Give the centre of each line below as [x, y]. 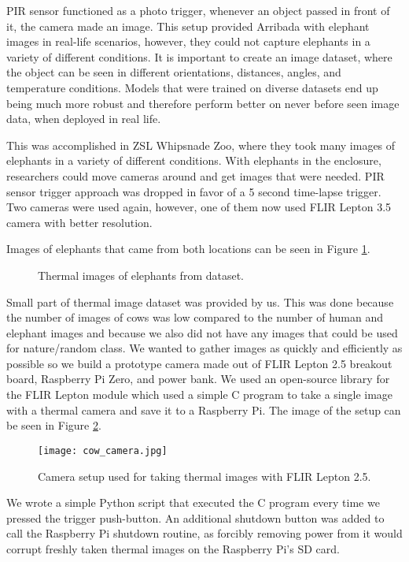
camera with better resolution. [79, 222]
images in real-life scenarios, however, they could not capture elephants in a [188, 41]
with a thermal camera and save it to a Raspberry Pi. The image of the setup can [204, 409]
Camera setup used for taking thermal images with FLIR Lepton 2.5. [204, 476]
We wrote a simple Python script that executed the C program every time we [193, 502]
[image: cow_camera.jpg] [103, 450]
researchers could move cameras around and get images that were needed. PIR [195, 175]
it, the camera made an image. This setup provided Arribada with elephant [188, 26]
